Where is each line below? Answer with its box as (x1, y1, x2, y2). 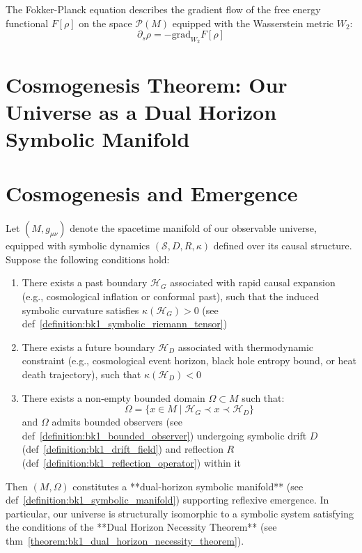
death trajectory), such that (22, 367, 141, 382)
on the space (79, 15, 132, 30)
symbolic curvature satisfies (22, 302, 139, 317)
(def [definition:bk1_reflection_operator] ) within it (22, 455, 241, 469)
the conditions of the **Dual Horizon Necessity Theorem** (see (6, 520, 277, 534)
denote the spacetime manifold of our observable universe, (70, 221, 317, 235)
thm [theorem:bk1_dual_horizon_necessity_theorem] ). (6, 533, 244, 547)
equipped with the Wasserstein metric (172, 15, 334, 30)
